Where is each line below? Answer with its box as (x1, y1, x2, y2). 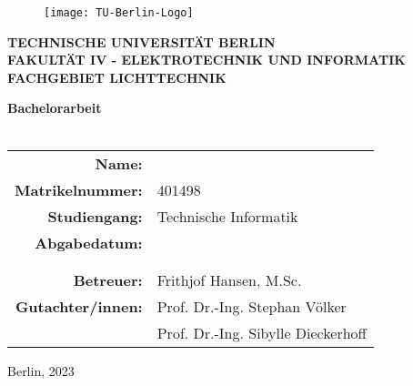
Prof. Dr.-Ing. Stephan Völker (156, 295, 347, 317)
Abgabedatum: (35, 231, 143, 253)
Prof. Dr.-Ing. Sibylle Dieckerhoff (156, 321, 367, 343)
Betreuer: (73, 269, 143, 290)
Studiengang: (47, 205, 143, 227)
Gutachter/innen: (15, 295, 143, 317)
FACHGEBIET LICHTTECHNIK (7, 67, 227, 86)
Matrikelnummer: (15, 178, 143, 200)
